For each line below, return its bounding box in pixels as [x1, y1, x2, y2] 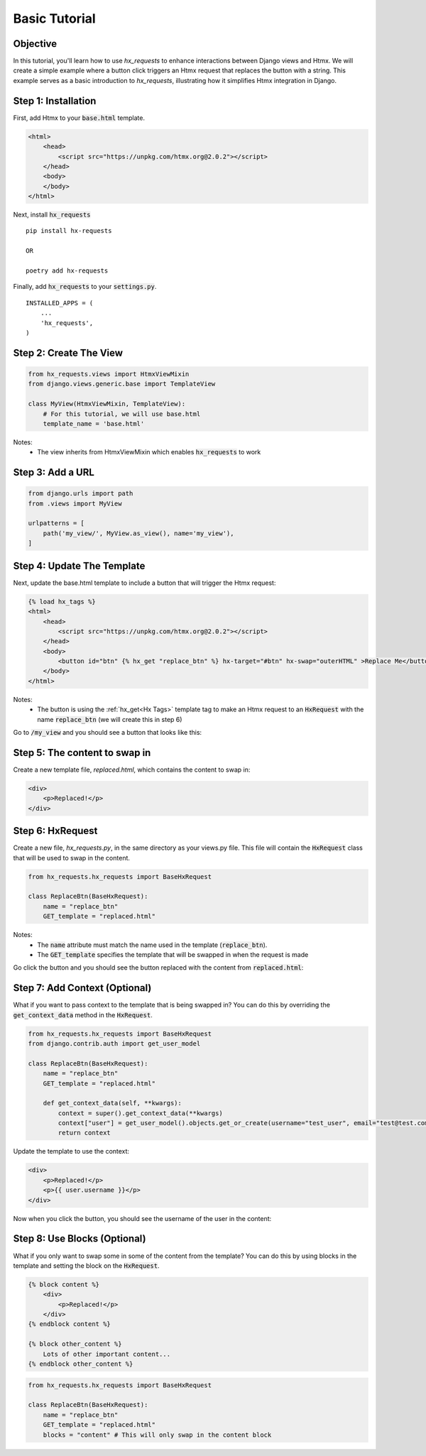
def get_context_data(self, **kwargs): [43, 1099, 182, 1107]
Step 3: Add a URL [13, 466, 95, 478]
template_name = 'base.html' [43, 420, 145, 427]
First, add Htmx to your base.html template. [13, 114, 146, 122]
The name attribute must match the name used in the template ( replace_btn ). [37, 941, 268, 949]
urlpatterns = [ [28, 519, 85, 527]
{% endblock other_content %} [28, 1360, 133, 1368]
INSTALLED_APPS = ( [26, 299, 94, 307]
